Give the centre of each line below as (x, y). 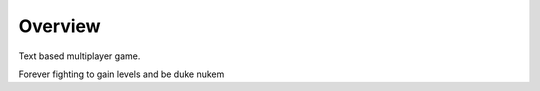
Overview (59, 26)
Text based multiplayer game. (79, 56)
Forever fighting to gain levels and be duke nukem (121, 74)
